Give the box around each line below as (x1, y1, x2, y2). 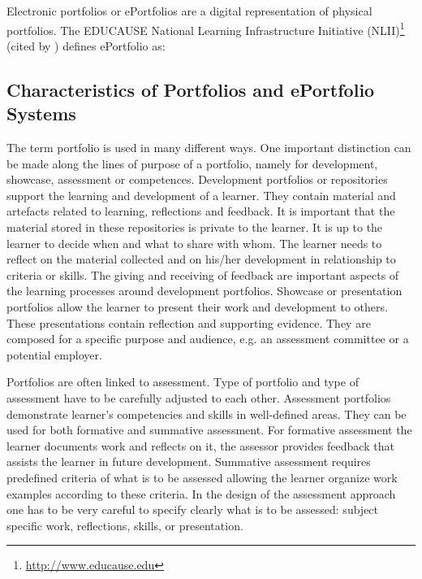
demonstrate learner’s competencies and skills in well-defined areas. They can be (6, 405, 407, 422)
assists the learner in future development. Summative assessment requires (6, 453, 371, 470)
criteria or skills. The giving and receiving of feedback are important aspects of (6, 266, 399, 283)
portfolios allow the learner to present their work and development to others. (6, 298, 388, 315)
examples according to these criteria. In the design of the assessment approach (6, 485, 396, 502)
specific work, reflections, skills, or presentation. (6, 516, 243, 533)
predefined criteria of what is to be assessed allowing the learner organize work (6, 468, 398, 485)
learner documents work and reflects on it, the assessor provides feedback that (6, 437, 394, 454)
